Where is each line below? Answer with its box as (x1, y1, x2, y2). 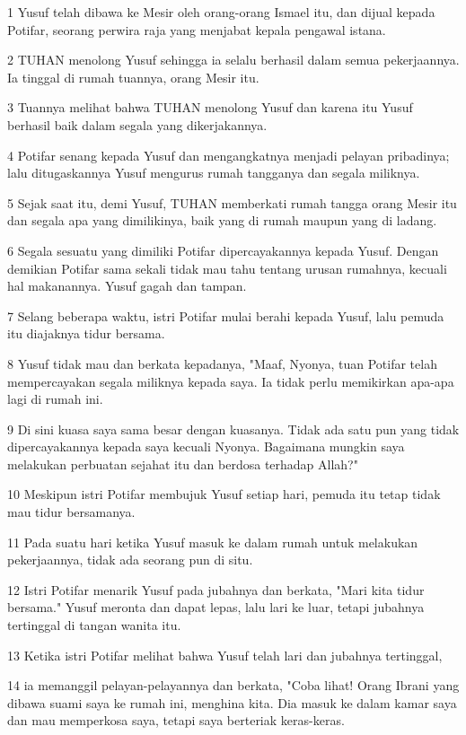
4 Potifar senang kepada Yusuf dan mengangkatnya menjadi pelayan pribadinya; (7, 145, 450, 164)
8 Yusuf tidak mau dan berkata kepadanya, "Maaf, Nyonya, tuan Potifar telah (7, 354, 437, 372)
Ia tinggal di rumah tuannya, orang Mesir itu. (7, 67, 259, 86)
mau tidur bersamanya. (7, 503, 136, 521)
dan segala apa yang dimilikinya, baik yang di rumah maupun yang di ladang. (7, 211, 437, 230)
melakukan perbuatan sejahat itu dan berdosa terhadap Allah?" (7, 454, 358, 473)
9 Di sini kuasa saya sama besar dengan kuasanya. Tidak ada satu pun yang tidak (7, 419, 460, 438)
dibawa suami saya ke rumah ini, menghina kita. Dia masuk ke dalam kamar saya (7, 693, 457, 712)
